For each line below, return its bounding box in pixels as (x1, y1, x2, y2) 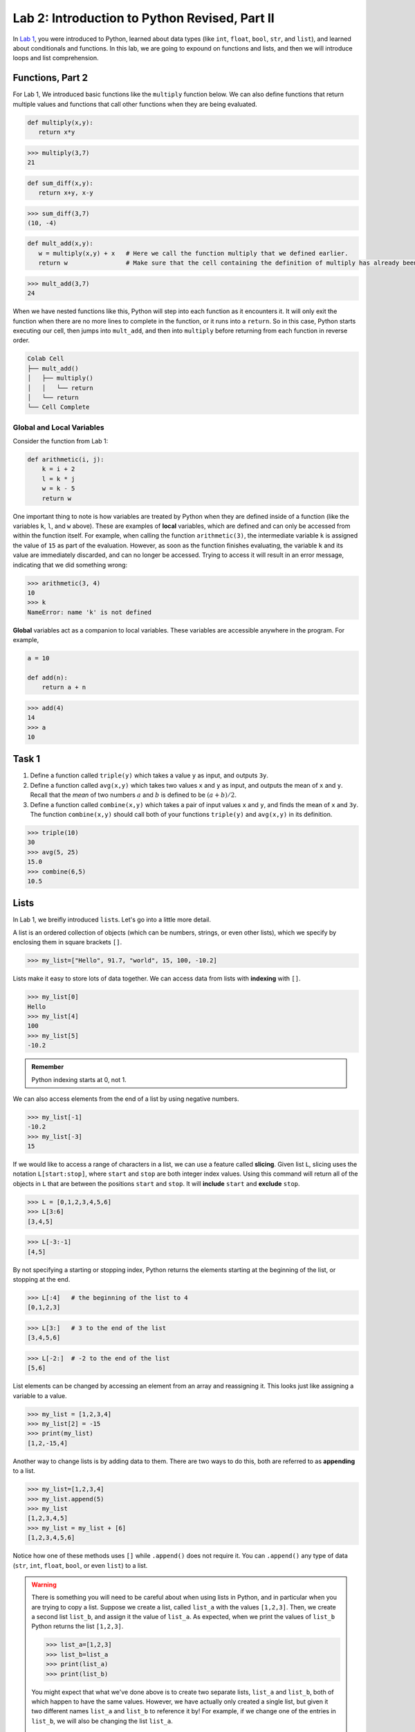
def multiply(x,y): (27, 118, 93, 126)
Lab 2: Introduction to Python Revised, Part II (12, 10, 275, 26)
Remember (31, 1063, 64, 1071)
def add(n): (27, 673, 68, 682)
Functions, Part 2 (12, 72, 88, 84)
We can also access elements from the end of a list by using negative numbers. (12, 1095, 239, 1103)
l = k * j (41, 475, 75, 483)
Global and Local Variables (12, 423, 104, 432)
